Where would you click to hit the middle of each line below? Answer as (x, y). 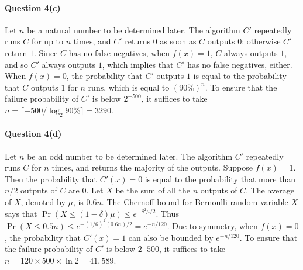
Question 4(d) (33, 134)
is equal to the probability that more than (220, 179)
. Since (46, 52)
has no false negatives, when (119, 52)
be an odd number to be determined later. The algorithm (130, 156)
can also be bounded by (171, 237)
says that (21, 213)
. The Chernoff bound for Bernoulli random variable (195, 201)
